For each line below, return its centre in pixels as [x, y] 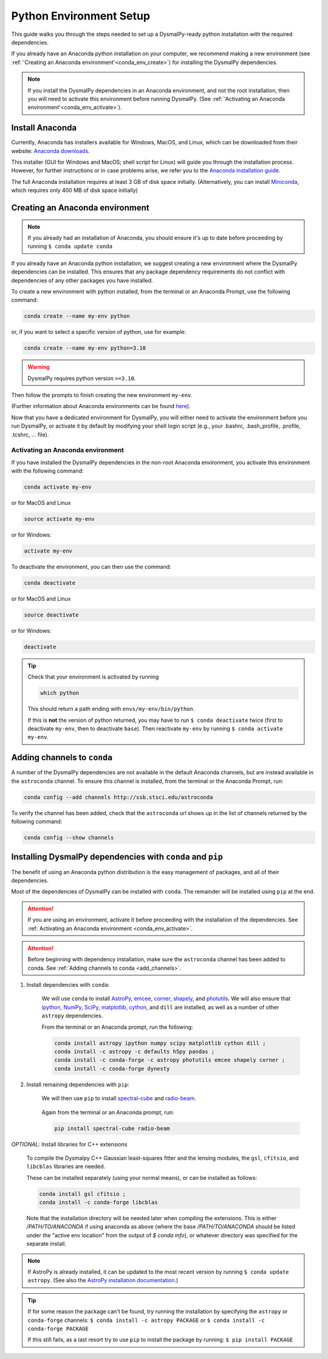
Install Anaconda [44, 128]
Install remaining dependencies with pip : [78, 1084]
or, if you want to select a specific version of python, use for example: [99, 332]
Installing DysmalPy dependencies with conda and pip [117, 857]
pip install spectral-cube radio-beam [112, 1128]
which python [60, 693]
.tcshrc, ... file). [30, 434]
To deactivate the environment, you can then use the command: [91, 567]
